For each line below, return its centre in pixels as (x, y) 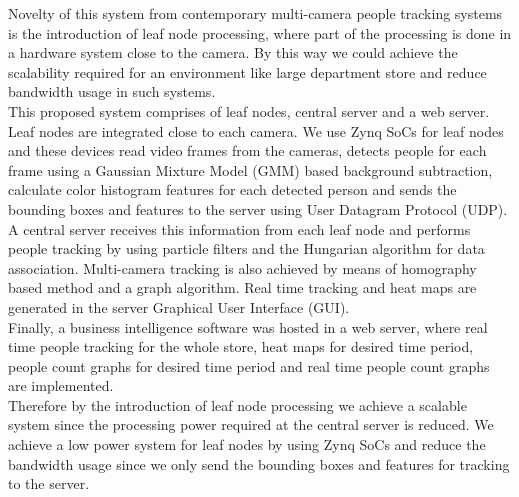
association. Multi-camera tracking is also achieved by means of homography (242, 267)
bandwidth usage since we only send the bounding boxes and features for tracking (259, 463)
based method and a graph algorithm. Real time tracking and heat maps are (242, 287)
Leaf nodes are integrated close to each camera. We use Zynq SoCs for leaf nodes (256, 130)
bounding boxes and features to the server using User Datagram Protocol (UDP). (258, 208)
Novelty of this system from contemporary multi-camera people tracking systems (255, 13)
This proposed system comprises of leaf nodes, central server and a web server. (249, 110)
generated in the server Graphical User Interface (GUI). (179, 306)
